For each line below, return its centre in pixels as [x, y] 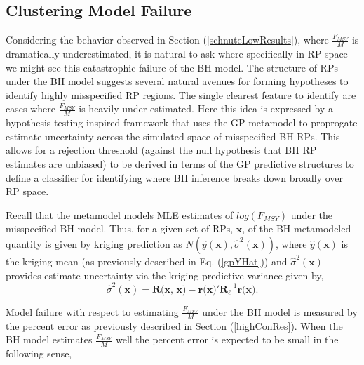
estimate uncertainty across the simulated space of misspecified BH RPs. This [173, 136]
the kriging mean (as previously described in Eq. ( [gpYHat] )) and [147, 261]
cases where [31, 108]
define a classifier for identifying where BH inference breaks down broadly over [174, 177]
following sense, [39, 353]
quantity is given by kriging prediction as [94, 243]
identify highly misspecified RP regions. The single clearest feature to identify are [181, 94]
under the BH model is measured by [280, 311]
